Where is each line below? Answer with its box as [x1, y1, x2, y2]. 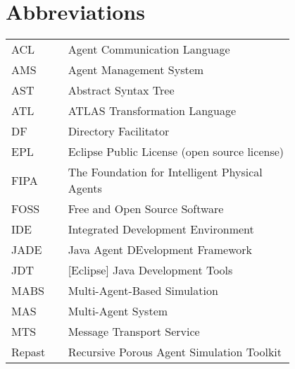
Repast [11, 344, 46, 361]
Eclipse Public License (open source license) [68, 143, 284, 160]
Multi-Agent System [68, 303, 168, 320]
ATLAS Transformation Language [68, 102, 237, 119]
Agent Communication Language [68, 41, 230, 58]
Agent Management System [68, 61, 204, 78]
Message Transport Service [68, 323, 200, 340]
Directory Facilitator [68, 123, 170, 140]
